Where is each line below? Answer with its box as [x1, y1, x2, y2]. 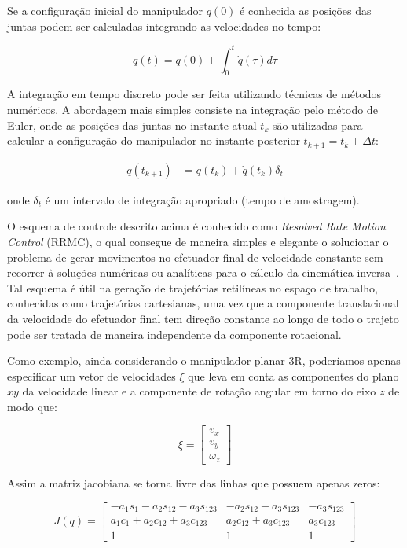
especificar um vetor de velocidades [7, 367, 176, 384]
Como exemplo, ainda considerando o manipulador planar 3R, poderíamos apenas [7, 352, 401, 369]
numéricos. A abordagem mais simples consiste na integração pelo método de [7, 101, 378, 118]
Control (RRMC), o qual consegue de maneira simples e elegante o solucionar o [7, 233, 389, 249]
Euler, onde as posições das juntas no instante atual [7, 116, 257, 133]
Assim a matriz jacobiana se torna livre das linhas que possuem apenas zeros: [7, 474, 380, 491]
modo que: [7, 398, 57, 414]
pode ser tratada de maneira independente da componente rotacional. [7, 325, 342, 342]
